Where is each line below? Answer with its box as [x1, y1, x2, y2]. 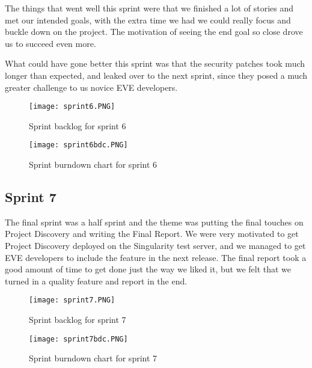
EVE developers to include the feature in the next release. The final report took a [5, 251, 307, 263]
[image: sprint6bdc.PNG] [29, 141, 128, 150]
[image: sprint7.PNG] [29, 296, 115, 305]
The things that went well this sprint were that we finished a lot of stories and [5, 2, 294, 14]
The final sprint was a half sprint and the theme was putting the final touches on [5, 215, 304, 228]
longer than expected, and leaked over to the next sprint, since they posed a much [5, 69, 308, 81]
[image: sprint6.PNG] [29, 102, 115, 111]
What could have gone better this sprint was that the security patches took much [5, 57, 305, 70]
